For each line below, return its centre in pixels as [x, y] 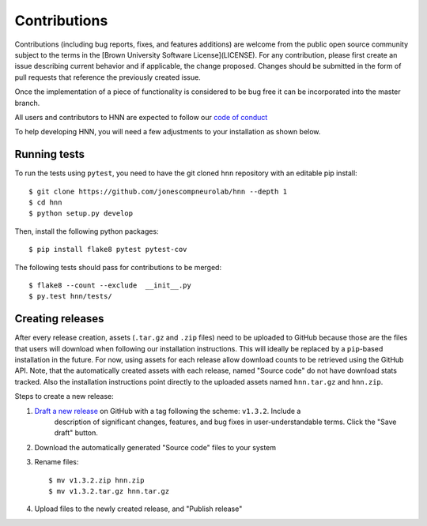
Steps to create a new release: [64, 396]
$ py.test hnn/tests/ [70, 297]
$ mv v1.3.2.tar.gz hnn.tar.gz [109, 491]
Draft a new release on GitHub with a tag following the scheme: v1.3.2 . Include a [168, 411]
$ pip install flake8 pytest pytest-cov [108, 250]
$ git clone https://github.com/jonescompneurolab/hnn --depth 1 [158, 191]
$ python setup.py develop [81, 214]
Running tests [50, 154]
